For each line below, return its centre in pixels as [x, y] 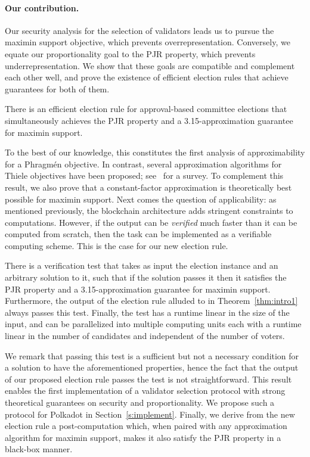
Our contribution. [42, 7]
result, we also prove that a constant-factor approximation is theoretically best [148, 187]
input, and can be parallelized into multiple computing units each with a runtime [153, 324]
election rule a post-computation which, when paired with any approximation [146, 426]
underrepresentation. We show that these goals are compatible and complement [150, 65]
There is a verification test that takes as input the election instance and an [142, 265]
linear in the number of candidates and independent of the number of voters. [145, 336]
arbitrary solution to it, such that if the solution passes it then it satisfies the [146, 277]
